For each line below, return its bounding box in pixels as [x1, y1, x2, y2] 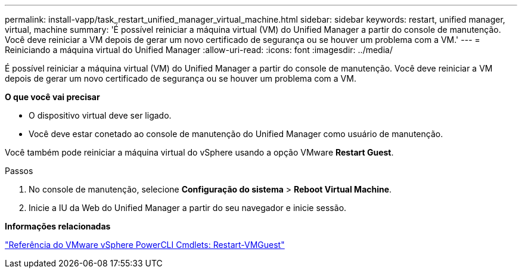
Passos [5, 166, 33, 176]
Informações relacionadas [5, 221, 111, 231]
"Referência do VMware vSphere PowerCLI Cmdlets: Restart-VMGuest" [5, 240, 285, 250]
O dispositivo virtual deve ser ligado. [29, 110, 172, 120]
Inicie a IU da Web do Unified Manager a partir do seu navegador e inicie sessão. [29, 203, 347, 213]
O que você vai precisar [5, 92, 100, 102]
